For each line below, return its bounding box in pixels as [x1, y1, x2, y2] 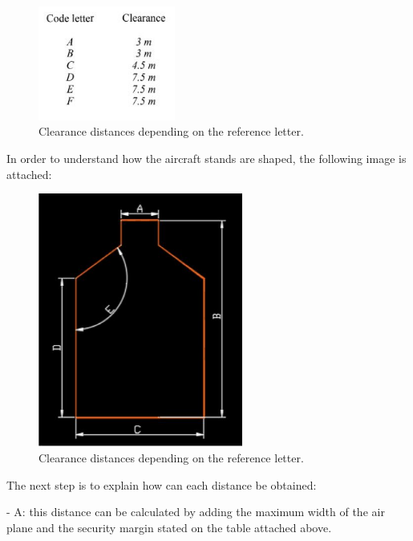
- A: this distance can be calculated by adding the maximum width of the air [6, 503, 385, 520]
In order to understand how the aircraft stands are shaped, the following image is [6, 149, 407, 166]
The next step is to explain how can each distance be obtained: [6, 476, 317, 493]
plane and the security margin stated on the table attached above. [6, 519, 332, 535]
